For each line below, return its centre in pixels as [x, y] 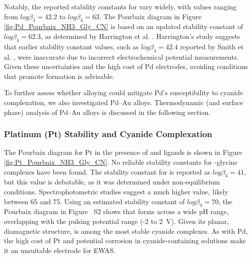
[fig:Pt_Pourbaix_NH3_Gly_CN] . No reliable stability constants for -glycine [121, 162]
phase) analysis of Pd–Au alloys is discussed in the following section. [107, 112]
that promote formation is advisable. [59, 76]
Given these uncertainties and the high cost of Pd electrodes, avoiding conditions [126, 66]
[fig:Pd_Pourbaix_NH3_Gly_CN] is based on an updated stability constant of [124, 26]
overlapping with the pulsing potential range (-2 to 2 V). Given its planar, [116, 221]
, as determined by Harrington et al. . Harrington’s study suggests [140, 36]
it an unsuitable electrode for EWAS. [60, 250]
